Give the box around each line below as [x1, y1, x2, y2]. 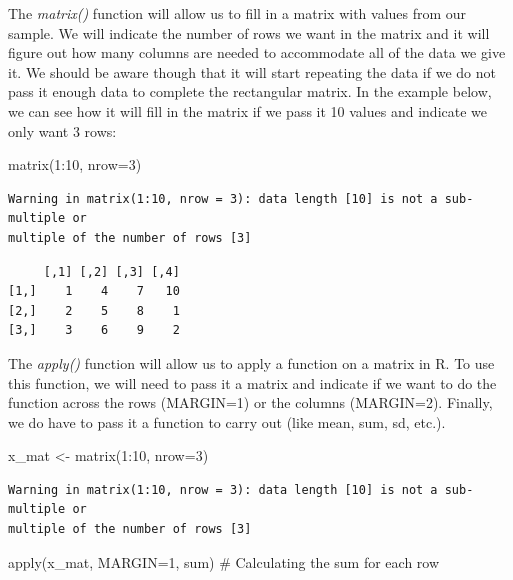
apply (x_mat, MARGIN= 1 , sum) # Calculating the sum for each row [8, 551, 440, 572]
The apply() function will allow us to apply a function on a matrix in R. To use [8, 352, 495, 373]
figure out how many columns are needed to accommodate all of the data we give [8, 42, 506, 63]
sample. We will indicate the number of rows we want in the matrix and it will [8, 22, 490, 43]
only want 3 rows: [8, 120, 117, 141]
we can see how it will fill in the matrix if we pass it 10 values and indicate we [8, 100, 487, 121]
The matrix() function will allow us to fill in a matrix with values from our [8, 3, 467, 23]
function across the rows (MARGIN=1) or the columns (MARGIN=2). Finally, [8, 392, 493, 413]
